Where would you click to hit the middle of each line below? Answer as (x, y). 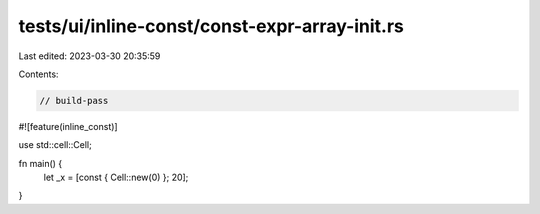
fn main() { (40, 163)
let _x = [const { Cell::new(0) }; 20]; (116, 177)
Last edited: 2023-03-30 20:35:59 (89, 56)
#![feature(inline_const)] (68, 126)
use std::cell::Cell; (55, 145)
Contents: (38, 74)
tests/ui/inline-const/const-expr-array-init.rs (211, 26)
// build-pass (74, 100)
